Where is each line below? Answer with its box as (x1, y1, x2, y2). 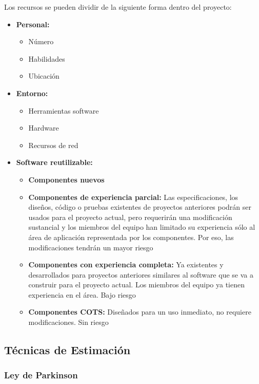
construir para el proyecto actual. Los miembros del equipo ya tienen (28, 279, 245, 290)
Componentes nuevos (28, 174, 105, 185)
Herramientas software (28, 105, 99, 116)
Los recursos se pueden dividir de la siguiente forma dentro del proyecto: (4, 2, 232, 12)
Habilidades (28, 53, 65, 64)
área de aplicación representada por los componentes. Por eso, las (28, 231, 234, 242)
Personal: (16, 19, 50, 29)
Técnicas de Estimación (4, 342, 131, 358)
